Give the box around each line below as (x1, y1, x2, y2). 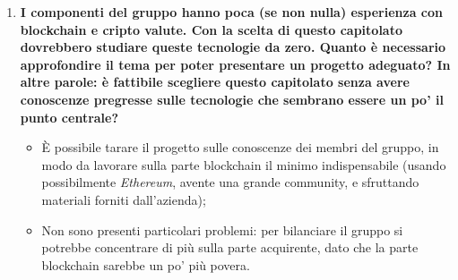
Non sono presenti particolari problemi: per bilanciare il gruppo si (41, 220, 403, 239)
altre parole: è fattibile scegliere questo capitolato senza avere (20, 72, 410, 91)
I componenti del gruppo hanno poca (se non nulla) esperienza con (20, 3, 443, 21)
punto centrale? (20, 107, 119, 126)
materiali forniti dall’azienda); (41, 190, 206, 208)
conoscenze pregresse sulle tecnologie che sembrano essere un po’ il (20, 89, 444, 108)
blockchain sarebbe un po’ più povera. (41, 255, 250, 274)
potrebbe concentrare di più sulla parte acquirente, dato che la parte (41, 238, 419, 257)
